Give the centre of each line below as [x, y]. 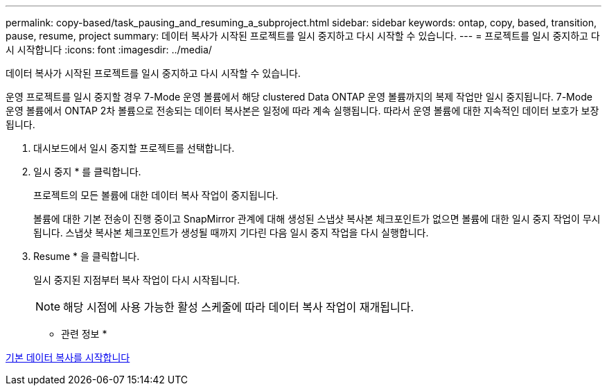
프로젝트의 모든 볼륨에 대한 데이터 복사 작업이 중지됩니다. [156, 195]
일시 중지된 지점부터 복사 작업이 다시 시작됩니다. [137, 280]
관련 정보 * [84, 334]
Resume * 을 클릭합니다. [87, 256]
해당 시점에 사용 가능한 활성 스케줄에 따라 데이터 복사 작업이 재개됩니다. [238, 307]
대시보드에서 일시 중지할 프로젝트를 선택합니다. [134, 148]
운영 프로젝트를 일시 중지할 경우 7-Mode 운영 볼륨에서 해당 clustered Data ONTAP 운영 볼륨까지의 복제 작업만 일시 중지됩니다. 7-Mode [299, 97]
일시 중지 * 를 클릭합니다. [87, 172]
